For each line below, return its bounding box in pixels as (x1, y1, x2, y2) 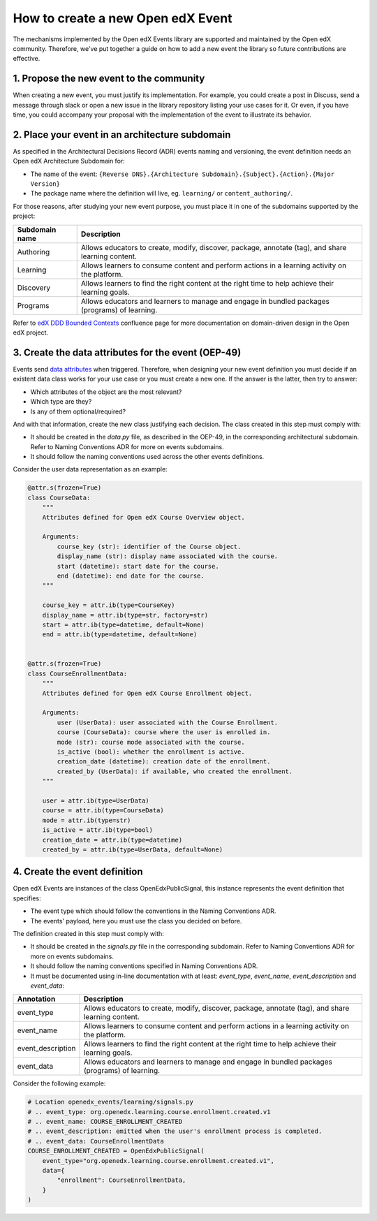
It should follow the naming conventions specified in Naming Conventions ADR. (30, 962, 258, 970)
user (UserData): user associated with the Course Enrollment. (57, 718, 279, 726)
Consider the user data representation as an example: (13, 465, 168, 474)
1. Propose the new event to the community (13, 73, 205, 85)
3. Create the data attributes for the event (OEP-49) (13, 346, 242, 358)
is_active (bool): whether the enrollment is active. (57, 748, 245, 756)
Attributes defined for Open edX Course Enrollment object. (42, 689, 253, 697)
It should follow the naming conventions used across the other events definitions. (30, 453, 265, 461)
